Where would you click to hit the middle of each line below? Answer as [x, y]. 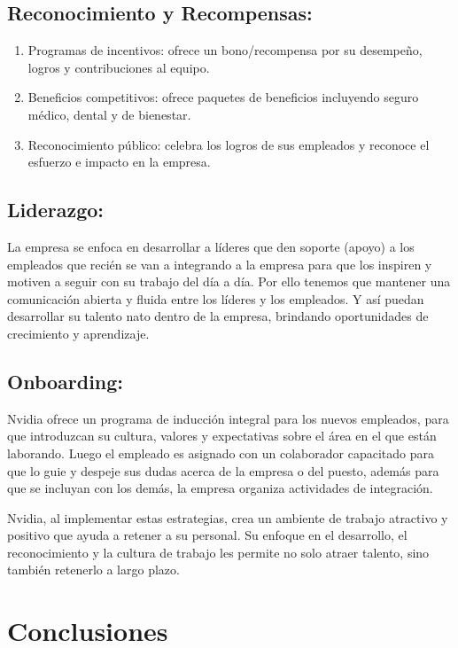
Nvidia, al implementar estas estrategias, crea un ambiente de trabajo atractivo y [228, 517]
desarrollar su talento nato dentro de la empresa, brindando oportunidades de [218, 316]
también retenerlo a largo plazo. [93, 570]
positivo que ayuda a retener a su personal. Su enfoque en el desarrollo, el [207, 535]
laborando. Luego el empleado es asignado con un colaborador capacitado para [221, 453]
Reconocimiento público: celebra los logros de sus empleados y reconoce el [229, 144]
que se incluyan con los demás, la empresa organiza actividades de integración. [220, 488]
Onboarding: [66, 381]
